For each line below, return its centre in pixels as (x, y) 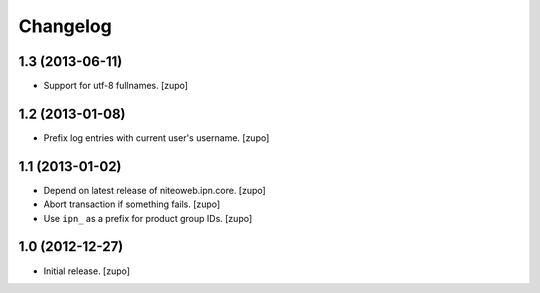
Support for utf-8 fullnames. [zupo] (116, 86)
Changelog (65, 26)
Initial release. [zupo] (86, 271)
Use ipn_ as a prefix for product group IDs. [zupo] (148, 218)
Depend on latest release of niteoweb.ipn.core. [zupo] (155, 190)
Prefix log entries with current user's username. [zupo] (156, 137)
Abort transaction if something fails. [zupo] (132, 204)
